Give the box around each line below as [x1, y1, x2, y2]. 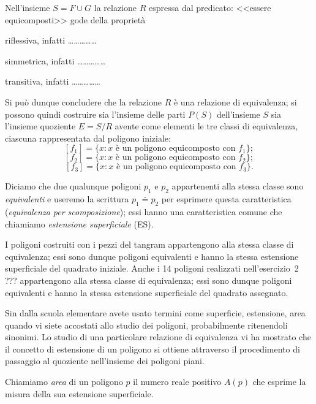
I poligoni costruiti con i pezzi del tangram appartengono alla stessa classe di [5, 238, 294, 251]
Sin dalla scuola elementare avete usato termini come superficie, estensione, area [5, 307, 306, 319]
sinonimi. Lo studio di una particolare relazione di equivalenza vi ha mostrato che [5, 330, 311, 343]
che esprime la [252, 375, 306, 388]
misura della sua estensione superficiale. [5, 387, 154, 400]
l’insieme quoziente [5, 120, 76, 132]
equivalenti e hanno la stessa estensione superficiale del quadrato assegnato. [5, 286, 288, 299]
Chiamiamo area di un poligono [5, 375, 123, 388]
